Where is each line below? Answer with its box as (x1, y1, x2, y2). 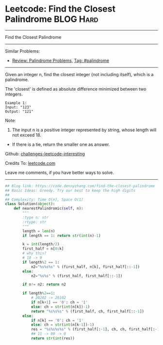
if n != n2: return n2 (22, 282, 66, 287)
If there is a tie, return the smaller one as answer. (12, 141, 110, 147)
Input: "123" (5, 105, 32, 110)
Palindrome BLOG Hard (5, 14, 98, 25)
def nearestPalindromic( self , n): (14, 206, 83, 211)
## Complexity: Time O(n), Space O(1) (5, 197, 83, 202)
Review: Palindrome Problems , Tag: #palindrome (12, 57, 109, 63)
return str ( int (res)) (31, 336, 75, 341)
